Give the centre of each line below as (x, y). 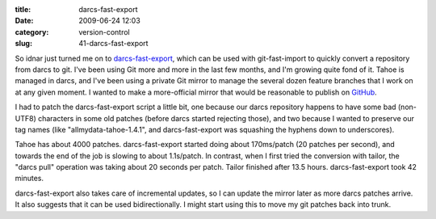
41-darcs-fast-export (113, 44)
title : (23, 9)
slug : (23, 44)
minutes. (29, 179)
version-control (104, 32)
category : (32, 32)
